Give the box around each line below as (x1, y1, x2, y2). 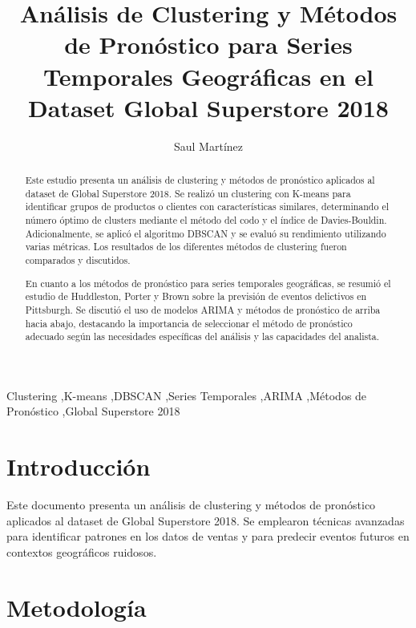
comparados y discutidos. (25, 253, 131, 267)
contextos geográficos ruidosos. (6, 543, 157, 560)
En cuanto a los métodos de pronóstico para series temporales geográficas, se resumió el (25, 276, 391, 290)
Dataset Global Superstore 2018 (28, 91, 389, 124)
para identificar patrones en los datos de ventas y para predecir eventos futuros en (6, 528, 410, 545)
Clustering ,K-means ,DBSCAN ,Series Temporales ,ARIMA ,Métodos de (6, 387, 367, 403)
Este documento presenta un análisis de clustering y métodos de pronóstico (6, 496, 376, 513)
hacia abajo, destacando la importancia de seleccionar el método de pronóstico (25, 316, 353, 330)
